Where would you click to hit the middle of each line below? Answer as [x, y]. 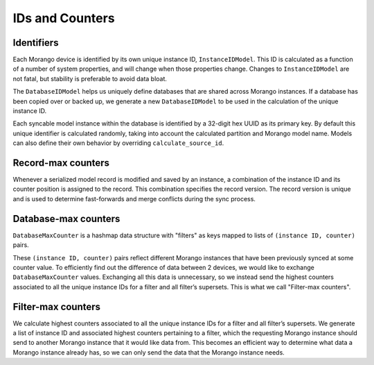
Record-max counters [61, 163]
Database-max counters [66, 219]
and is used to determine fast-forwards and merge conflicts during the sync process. [134, 198]
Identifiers [36, 43]
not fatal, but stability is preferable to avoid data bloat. [90, 78]
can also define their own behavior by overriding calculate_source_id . [118, 143]
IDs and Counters [64, 18]
